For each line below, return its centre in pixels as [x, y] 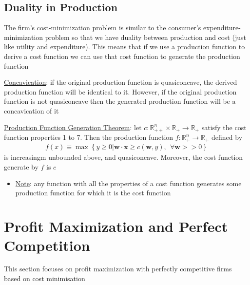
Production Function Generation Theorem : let [73, 127]
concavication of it [31, 110]
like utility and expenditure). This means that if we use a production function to [125, 47]
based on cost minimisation [45, 278]
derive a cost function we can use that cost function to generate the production [122, 56]
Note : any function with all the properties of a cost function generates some [128, 183]
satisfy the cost [224, 127]
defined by [227, 137]
